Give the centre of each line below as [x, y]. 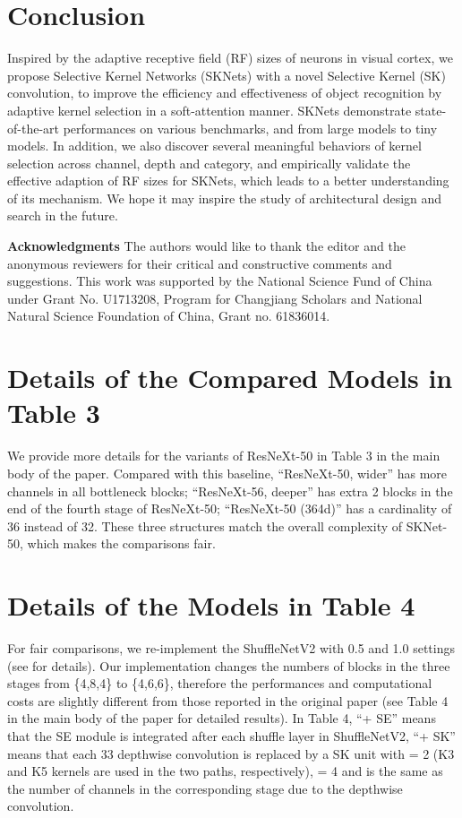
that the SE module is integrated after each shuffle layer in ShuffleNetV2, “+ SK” [231, 736]
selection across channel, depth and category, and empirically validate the [209, 163]
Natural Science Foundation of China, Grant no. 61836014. [169, 316]
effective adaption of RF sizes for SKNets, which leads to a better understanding [228, 181]
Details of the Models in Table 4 [211, 605]
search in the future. [63, 215]
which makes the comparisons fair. [121, 543]
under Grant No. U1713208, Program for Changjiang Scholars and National [215, 298]
